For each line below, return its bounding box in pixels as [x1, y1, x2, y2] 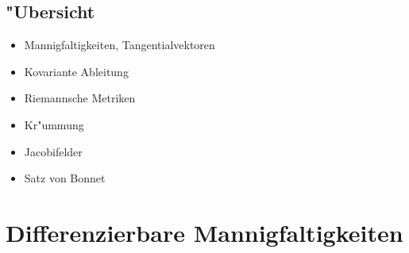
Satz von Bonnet [24, 170, 106, 186]
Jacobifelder [24, 143, 83, 159]
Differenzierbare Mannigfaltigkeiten [6, 216, 403, 248]
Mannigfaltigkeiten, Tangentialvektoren [24, 36, 215, 53]
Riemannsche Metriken [24, 90, 136, 106]
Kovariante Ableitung [24, 63, 129, 79]
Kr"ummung [24, 116, 84, 132]
